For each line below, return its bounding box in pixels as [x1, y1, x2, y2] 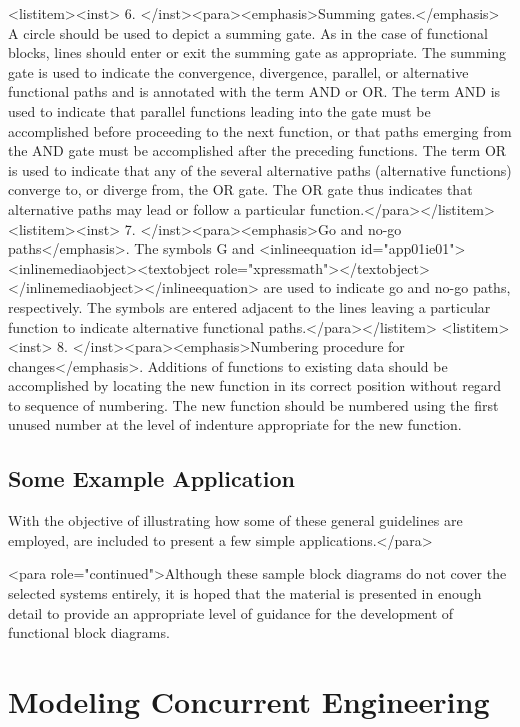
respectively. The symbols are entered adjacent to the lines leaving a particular [8, 296, 491, 317]
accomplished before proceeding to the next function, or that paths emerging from [8, 120, 512, 141]
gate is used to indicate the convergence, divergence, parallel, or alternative [8, 61, 469, 82]
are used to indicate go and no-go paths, [263, 277, 511, 298]
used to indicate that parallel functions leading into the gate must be [8, 100, 431, 121]
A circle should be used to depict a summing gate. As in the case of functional [8, 22, 488, 43]
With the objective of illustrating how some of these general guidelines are [8, 510, 463, 531]
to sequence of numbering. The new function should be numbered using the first [8, 394, 499, 415]
